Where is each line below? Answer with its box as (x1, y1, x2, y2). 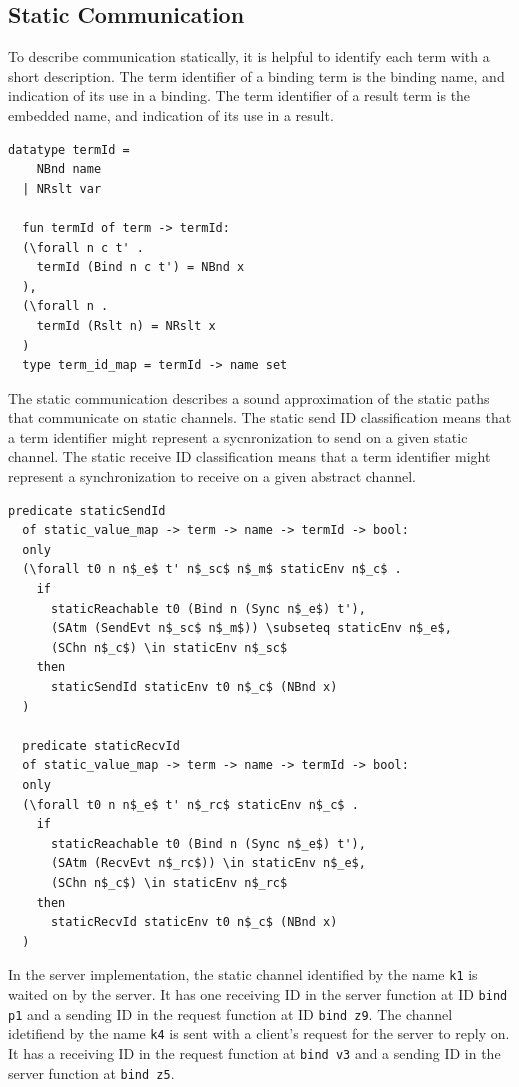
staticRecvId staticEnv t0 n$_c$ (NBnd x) (50, 915, 338, 930)
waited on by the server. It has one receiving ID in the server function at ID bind (8, 983, 508, 1004)
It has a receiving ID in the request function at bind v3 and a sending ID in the (8, 1042, 501, 1063)
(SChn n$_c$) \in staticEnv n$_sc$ (50, 640, 288, 655)
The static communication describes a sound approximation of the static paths (8, 387, 490, 408)
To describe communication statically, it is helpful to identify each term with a (8, 46, 490, 67)
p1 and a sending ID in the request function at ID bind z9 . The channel (8, 1003, 453, 1024)
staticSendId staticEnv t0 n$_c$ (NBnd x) (50, 680, 338, 695)
